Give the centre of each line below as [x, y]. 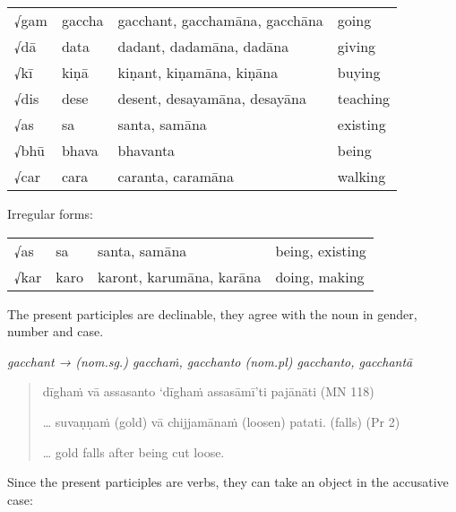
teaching [364, 98]
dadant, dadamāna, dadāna [203, 46]
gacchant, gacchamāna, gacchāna [220, 20]
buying [359, 72]
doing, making [320, 276]
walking [361, 176]
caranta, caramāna [176, 176]
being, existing [321, 250]
